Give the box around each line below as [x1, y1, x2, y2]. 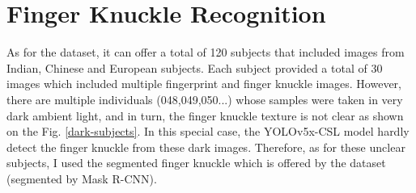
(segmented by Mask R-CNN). [6, 170, 157, 187]
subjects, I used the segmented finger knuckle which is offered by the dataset [6, 154, 386, 171]
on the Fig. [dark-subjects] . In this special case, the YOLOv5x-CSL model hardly [6, 123, 410, 140]
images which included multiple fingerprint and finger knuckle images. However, [6, 75, 401, 92]
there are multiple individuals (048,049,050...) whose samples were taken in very [6, 90, 403, 107]
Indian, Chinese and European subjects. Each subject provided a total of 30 [6, 59, 383, 76]
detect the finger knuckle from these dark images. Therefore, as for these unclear [6, 138, 405, 155]
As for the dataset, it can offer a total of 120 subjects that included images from [6, 44, 405, 61]
